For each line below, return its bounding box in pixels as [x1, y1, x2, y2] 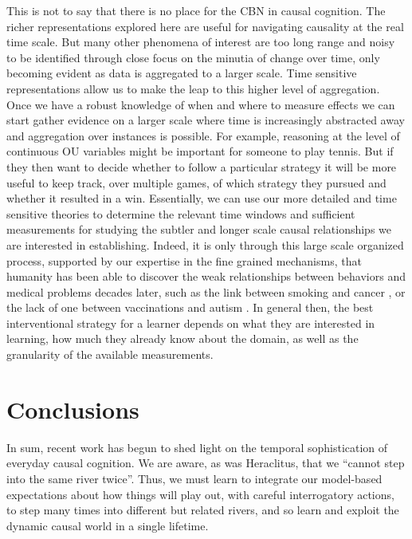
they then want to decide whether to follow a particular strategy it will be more [6, 158, 397, 175]
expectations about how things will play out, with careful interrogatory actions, [6, 486, 394, 502]
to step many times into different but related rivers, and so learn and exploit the [6, 502, 399, 518]
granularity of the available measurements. [6, 346, 214, 363]
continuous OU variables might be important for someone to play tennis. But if [6, 143, 394, 159]
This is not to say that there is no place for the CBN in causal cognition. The [6, 2, 386, 18]
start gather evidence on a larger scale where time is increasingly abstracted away [6, 112, 405, 128]
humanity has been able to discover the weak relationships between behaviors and [6, 268, 406, 285]
